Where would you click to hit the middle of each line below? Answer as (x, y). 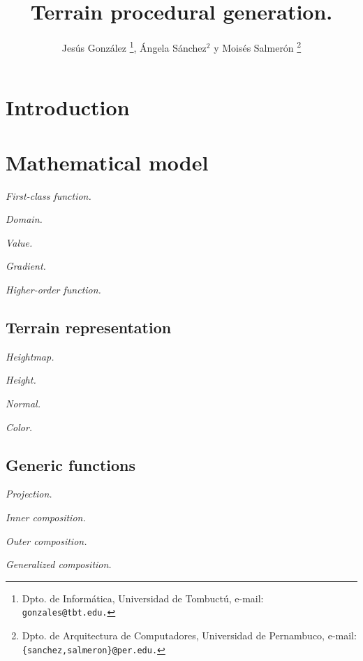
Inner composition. (46, 517)
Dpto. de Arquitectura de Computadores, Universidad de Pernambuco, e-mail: (189, 635)
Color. (19, 427)
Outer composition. (46, 540)
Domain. (24, 219)
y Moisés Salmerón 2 (258, 46)
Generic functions (71, 464)
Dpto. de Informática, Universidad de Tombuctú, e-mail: (143, 598)
